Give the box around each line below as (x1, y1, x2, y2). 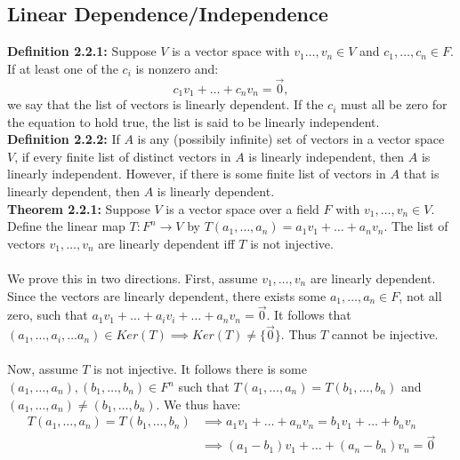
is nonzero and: (135, 59, 219, 77)
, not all (399, 286, 442, 305)
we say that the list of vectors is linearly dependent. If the (7, 95, 324, 114)
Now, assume (7, 360, 78, 378)
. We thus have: (156, 394, 241, 413)
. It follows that (266, 305, 351, 324)
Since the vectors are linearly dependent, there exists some (7, 286, 327, 305)
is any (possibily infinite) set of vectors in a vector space (137, 130, 445, 148)
